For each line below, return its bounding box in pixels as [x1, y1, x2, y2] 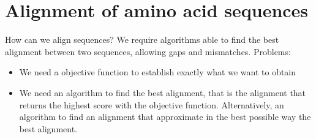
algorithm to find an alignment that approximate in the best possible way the [19, 110, 311, 123]
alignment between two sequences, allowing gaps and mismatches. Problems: [5, 45, 291, 58]
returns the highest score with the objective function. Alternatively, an [19, 98, 284, 111]
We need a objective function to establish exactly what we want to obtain [19, 66, 296, 78]
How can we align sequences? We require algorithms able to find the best [5, 33, 279, 46]
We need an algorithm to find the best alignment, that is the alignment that [19, 86, 306, 99]
